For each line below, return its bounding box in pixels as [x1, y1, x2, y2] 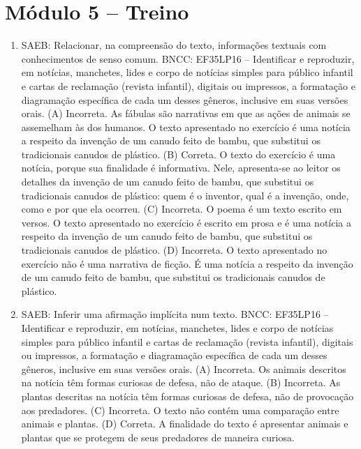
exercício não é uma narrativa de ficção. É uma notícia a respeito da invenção [21, 256, 353, 271]
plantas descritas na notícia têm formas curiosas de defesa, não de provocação [21, 388, 354, 403]
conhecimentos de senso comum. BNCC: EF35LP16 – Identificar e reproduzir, [21, 51, 355, 66]
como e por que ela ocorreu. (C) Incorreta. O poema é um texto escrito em [21, 201, 342, 216]
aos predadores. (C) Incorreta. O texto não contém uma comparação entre [21, 402, 339, 417]
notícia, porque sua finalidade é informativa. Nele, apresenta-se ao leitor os [21, 160, 341, 175]
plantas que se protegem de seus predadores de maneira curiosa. [21, 429, 295, 444]
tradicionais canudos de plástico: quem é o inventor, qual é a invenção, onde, [21, 188, 349, 202]
